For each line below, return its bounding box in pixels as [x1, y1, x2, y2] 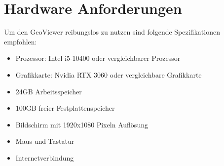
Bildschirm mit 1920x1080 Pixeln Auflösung [15, 119, 148, 129]
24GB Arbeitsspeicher [15, 86, 82, 96]
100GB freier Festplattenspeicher [15, 103, 115, 113]
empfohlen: [4, 36, 37, 46]
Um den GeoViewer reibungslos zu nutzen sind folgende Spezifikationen [4, 27, 220, 37]
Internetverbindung [15, 152, 74, 163]
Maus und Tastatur [15, 136, 75, 146]
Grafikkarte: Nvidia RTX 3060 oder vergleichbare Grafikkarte [15, 69, 202, 80]
